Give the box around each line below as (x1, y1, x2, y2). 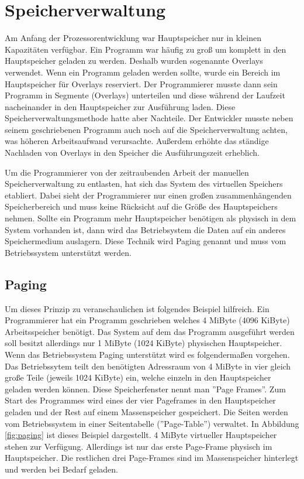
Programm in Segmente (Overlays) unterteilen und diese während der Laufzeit (5, 89, 285, 101)
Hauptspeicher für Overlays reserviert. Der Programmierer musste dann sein (5, 77, 278, 90)
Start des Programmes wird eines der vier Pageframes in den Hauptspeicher (5, 394, 276, 406)
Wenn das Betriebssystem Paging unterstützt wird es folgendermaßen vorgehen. (5, 348, 290, 360)
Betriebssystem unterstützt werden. (5, 246, 132, 258)
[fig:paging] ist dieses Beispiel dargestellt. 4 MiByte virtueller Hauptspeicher (5, 429, 277, 441)
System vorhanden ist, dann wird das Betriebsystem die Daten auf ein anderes (5, 223, 286, 235)
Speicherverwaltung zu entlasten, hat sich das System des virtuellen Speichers (5, 177, 283, 190)
